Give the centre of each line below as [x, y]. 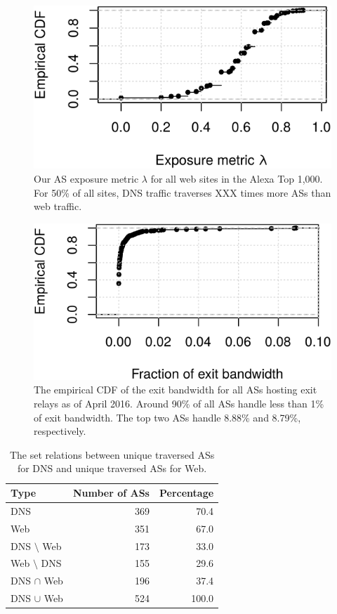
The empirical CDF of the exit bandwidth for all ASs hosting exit [176, 390]
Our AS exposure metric [86, 178]
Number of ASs [111, 492]
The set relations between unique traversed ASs [112, 454]
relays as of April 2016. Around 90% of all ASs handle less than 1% [179, 404]
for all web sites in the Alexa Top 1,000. [237, 178]
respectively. [60, 431]
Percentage [186, 492]
